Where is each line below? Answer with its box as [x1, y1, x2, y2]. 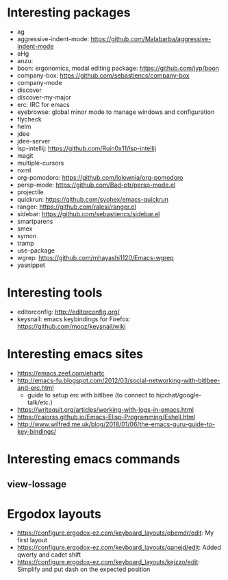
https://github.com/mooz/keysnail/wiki [16, 322, 126, 330]
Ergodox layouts [7, 506, 101, 522]
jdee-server [16, 137, 51, 145]
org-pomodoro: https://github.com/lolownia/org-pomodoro [16, 173, 183, 181]
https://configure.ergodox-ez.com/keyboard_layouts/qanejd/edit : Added [16, 544, 221, 552]
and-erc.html [16, 383, 54, 392]
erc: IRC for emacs [16, 100, 70, 108]
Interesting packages [7, 5, 131, 21]
